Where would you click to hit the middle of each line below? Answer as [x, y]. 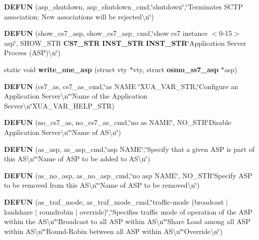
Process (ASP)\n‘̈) [32, 53]
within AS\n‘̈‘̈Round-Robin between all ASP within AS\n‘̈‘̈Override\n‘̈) [113, 231]
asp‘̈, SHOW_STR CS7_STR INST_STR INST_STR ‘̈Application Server [125, 43]
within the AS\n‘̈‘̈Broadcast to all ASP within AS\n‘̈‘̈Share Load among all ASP [127, 221]
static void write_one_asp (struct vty [66, 69]
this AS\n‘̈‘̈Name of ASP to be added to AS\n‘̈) [77, 159]
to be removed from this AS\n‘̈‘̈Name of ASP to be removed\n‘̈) [102, 185]
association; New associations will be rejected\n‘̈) [79, 16]
